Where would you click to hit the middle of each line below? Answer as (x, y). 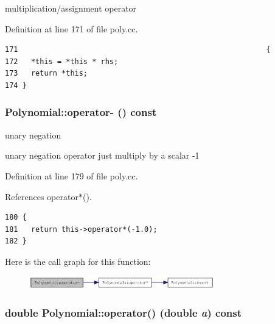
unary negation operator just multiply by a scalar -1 (102, 155)
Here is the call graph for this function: (78, 261)
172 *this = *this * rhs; (62, 61)
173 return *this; (47, 74)
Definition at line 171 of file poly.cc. (71, 28)
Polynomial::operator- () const (81, 112)
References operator (42, 196)
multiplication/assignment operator (71, 8)
